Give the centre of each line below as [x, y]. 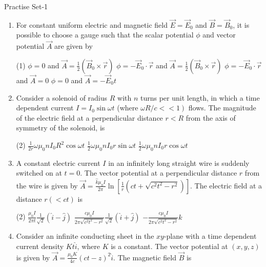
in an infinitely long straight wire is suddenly [179, 163]
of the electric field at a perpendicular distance [89, 117]
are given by [74, 46]
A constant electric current [58, 163]
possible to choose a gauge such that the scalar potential [105, 35]
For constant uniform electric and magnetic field [92, 24]
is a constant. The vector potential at [169, 246]
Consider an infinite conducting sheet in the [85, 236]
